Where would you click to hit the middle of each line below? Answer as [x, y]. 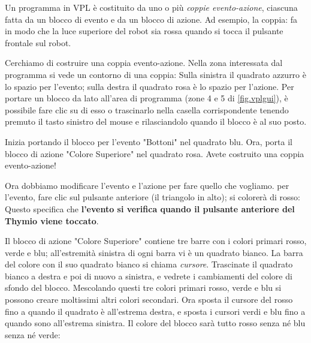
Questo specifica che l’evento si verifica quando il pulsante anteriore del [150, 208]
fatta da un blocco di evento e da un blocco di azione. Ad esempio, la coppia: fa [151, 19]
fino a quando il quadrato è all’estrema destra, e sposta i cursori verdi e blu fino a [155, 311]
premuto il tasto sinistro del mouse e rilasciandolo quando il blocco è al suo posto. [156, 121]
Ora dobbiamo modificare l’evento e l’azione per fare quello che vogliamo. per [147, 185]
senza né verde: [33, 334]
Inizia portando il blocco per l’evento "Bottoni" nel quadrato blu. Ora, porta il [149, 141]
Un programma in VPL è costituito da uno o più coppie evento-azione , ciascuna [151, 7]
